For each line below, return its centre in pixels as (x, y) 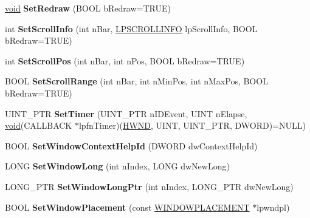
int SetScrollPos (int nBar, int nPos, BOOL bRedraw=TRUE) (125, 60)
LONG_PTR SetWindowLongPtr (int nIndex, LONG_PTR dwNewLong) (149, 186)
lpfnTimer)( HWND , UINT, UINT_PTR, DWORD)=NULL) (192, 125)
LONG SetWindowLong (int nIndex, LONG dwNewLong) (117, 166)
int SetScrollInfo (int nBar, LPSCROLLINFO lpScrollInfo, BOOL (131, 28)
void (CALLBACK (39, 125)
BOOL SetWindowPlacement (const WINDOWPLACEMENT (127, 207)
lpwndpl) (273, 207)
